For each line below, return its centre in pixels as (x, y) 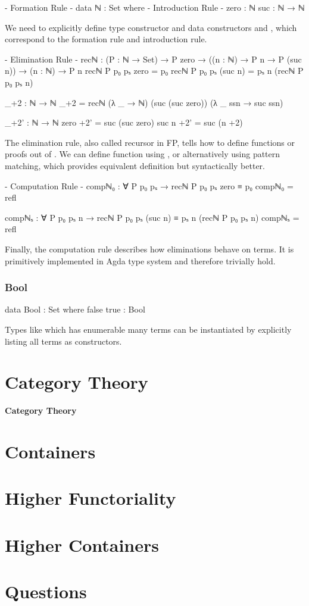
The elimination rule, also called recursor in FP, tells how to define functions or (150, 142)
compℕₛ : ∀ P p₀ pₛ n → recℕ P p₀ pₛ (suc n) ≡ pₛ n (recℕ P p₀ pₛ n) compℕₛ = (152, 217)
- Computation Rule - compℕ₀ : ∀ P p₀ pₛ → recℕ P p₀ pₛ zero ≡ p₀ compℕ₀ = (149, 185)
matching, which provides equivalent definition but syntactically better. (135, 165)
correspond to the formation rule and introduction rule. (106, 39)
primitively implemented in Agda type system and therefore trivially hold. (140, 260)
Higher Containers (82, 544)
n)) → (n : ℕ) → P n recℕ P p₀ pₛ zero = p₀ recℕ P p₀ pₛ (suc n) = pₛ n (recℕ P (154, 71)
